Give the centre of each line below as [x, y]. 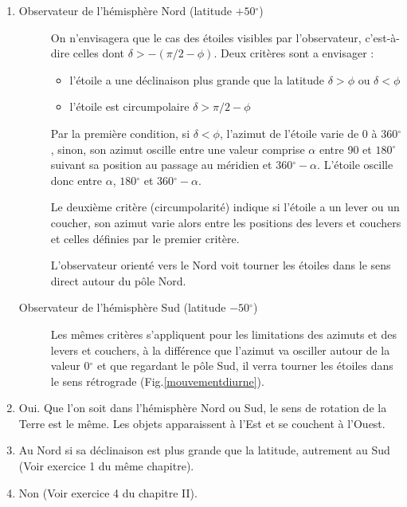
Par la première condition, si [120, 133]
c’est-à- [383, 37]
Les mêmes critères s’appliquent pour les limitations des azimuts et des [223, 334]
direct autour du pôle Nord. [118, 280]
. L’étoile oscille [355, 165]
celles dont [99, 53]
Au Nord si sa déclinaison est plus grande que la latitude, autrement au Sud [204, 450]
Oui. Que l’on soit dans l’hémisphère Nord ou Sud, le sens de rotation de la [203, 408]
